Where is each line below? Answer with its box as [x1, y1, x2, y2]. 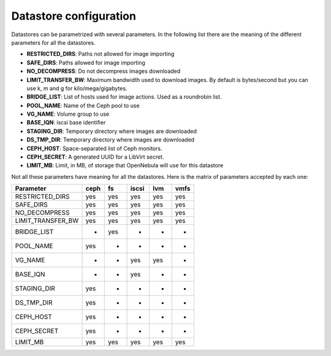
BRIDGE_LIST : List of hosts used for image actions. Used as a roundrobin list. [26, 93, 222, 100]
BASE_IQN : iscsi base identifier [26, 119, 106, 126]
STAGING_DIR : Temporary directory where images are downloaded [26, 127, 197, 135]
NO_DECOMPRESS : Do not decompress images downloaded [26, 67, 181, 75]
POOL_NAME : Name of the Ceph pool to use [26, 102, 140, 109]
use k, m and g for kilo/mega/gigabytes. [26, 85, 127, 92]
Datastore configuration [11, 9, 136, 23]
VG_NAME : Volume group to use [26, 110, 110, 118]
